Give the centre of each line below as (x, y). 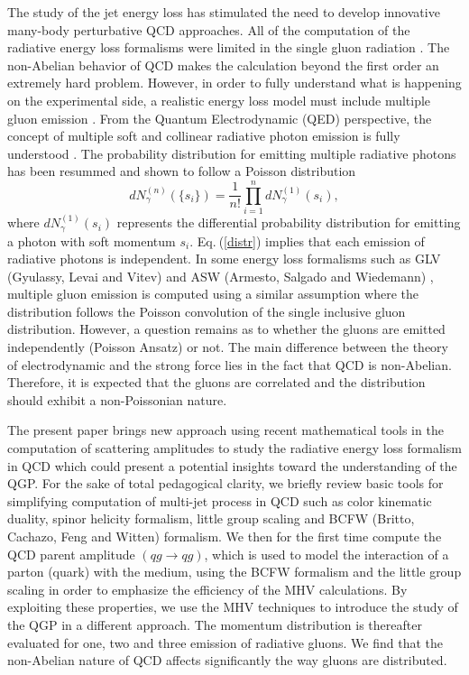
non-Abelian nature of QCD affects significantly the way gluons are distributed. (227, 660)
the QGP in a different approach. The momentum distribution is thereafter (215, 624)
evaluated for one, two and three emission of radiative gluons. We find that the (225, 642)
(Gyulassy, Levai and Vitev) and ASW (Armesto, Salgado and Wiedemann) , (221, 276)
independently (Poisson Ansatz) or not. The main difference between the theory (228, 347)
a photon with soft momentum (92, 240)
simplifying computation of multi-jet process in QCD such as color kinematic (220, 500)
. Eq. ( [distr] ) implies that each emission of (307, 240)
